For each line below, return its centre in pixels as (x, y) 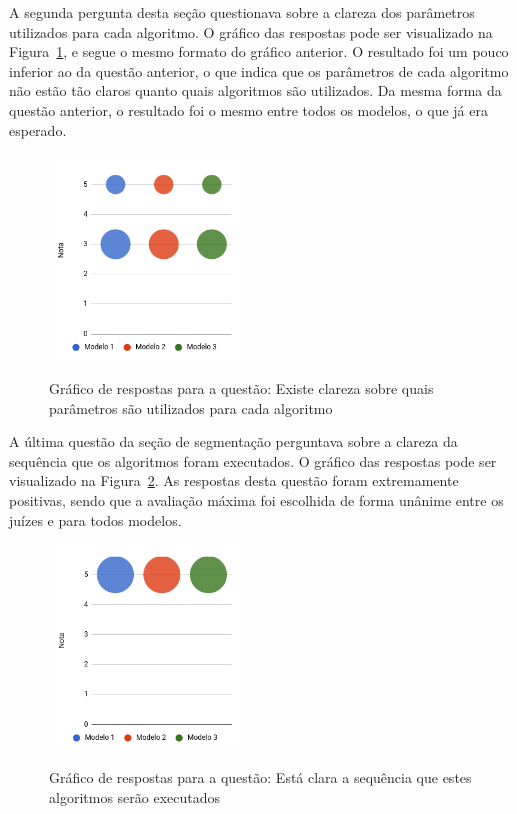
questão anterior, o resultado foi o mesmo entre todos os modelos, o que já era (248, 109)
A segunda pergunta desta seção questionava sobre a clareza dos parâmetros (242, 12)
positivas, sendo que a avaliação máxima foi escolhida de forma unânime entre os (256, 500)
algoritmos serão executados (135, 797)
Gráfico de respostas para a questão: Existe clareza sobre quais (241, 388)
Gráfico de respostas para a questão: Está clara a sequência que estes (260, 777)
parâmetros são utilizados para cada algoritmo (191, 407)
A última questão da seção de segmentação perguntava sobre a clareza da (233, 441)
